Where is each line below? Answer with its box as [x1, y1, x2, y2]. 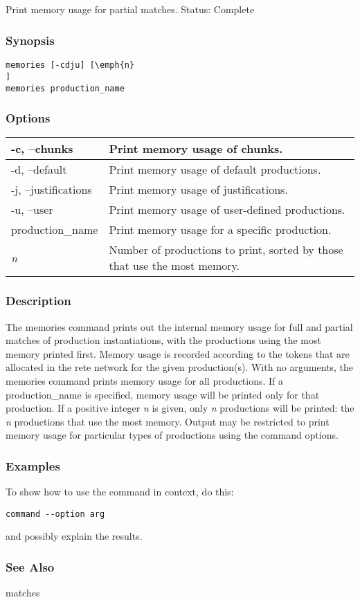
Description [6, 292, 71, 309]
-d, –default [11, 161, 67, 178]
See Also [6, 558, 55, 575]
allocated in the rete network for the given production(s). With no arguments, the [6, 360, 354, 374]
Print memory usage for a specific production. [109, 221, 332, 238]
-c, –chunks [11, 140, 73, 157]
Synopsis [6, 31, 55, 48]
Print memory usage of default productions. [109, 161, 321, 178]
